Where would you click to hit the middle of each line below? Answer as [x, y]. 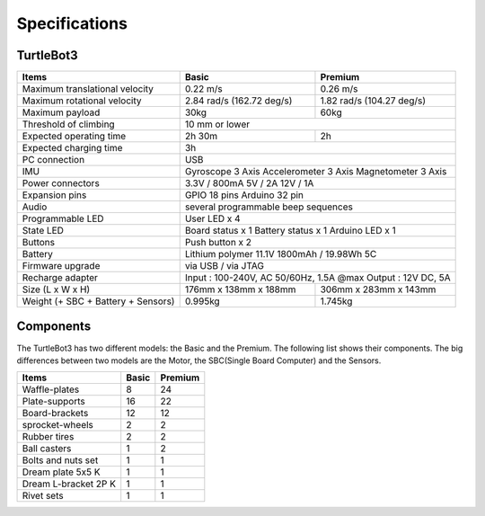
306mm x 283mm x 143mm [378, 289]
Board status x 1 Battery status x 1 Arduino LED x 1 [290, 231]
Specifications [72, 23]
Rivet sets [43, 496]
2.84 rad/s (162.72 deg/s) [238, 101]
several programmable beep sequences [269, 207]
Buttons [39, 243]
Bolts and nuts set [60, 460]
